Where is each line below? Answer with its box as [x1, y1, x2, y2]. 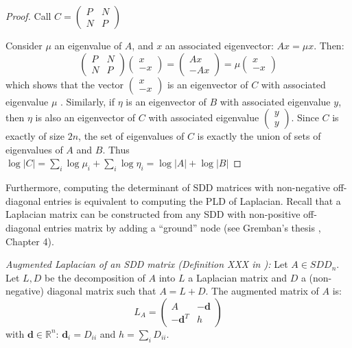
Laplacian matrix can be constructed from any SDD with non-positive [5, 207, 301, 221]
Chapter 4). [5, 234, 54, 248]
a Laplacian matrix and [188, 270, 287, 284]
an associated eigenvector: [165, 38, 274, 52]
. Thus [102, 142, 130, 156]
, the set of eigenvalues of [78, 129, 185, 143]
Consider [5, 38, 43, 52]
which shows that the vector [5, 77, 124, 91]
